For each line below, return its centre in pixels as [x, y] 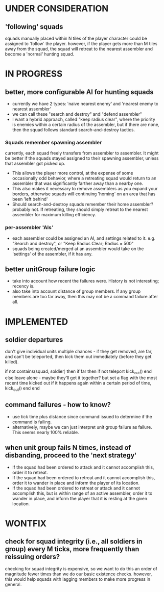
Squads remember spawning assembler [53, 142]
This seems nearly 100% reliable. [46, 432]
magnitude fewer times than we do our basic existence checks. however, [79, 574]
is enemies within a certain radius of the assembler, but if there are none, [86, 125]
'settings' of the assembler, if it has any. [52, 254]
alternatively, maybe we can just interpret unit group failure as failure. [82, 427]
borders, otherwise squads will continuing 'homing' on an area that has [84, 194]
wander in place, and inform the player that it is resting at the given [80, 498]
